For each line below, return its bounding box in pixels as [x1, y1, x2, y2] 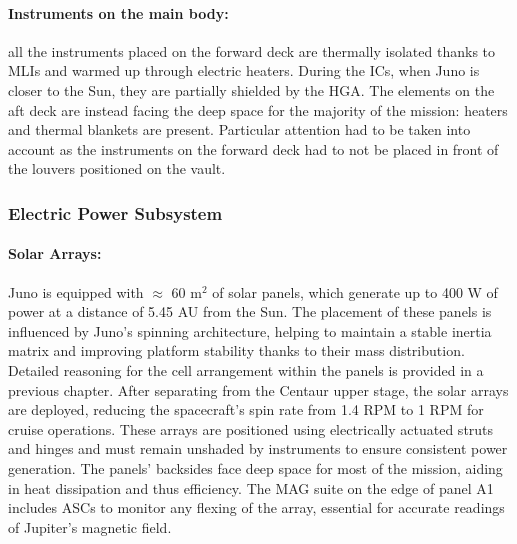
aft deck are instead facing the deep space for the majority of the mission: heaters [8, 99, 508, 120]
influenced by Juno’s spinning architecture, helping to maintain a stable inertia [8, 320, 492, 341]
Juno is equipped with [8, 281, 144, 302]
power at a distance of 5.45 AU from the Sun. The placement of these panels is [8, 301, 492, 322]
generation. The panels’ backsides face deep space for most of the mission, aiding [8, 457, 503, 478]
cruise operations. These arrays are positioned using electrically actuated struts [8, 418, 494, 439]
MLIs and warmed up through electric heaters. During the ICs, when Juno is [8, 60, 480, 81]
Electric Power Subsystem [8, 200, 223, 225]
